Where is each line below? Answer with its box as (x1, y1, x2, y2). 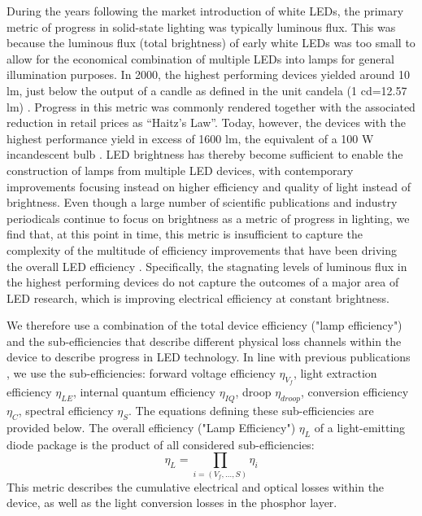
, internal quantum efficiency (72, 383, 215, 400)
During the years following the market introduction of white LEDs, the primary (7, 2, 404, 19)
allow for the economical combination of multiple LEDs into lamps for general (7, 50, 394, 67)
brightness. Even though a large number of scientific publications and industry (7, 194, 398, 211)
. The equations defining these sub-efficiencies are (128, 402, 374, 419)
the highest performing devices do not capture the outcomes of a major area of (7, 273, 399, 291)
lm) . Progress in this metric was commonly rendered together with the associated (7, 98, 415, 115)
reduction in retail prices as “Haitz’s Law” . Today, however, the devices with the (7, 114, 407, 131)
